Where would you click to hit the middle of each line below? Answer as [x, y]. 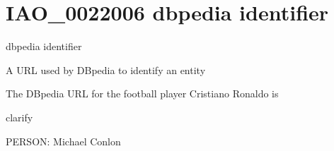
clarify [19, 117]
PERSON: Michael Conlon [63, 141]
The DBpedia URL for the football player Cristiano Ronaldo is [142, 93]
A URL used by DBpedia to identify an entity [106, 70]
